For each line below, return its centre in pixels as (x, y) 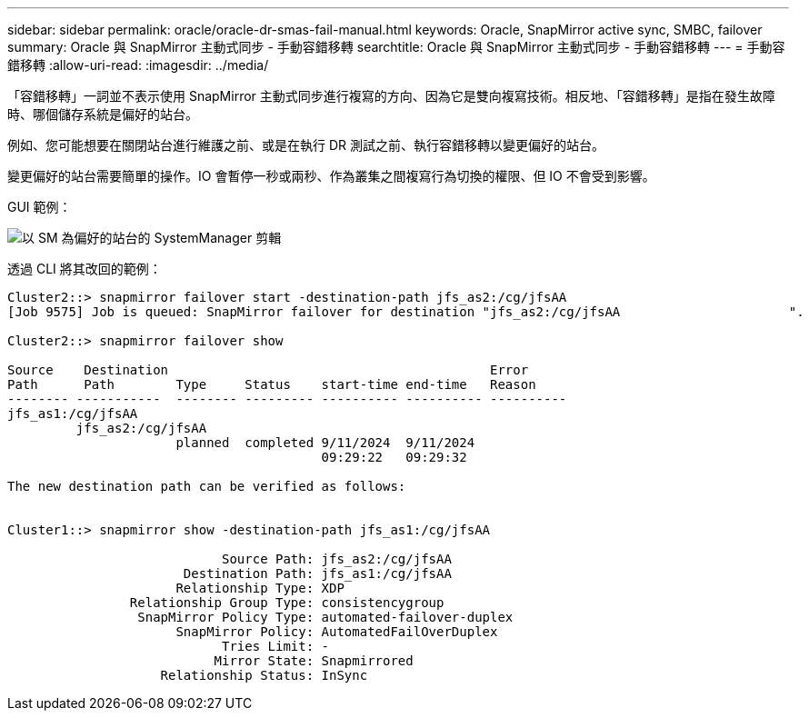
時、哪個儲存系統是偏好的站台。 (103, 114)
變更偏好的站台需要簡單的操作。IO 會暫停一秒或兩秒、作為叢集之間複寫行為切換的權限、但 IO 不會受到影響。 (331, 176)
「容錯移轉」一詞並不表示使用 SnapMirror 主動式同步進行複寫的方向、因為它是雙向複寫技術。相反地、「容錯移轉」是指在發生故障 (391, 96)
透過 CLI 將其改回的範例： (85, 269)
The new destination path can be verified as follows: (207, 486)
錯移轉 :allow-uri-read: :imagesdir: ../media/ (138, 65)
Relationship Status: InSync (264, 675)
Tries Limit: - (276, 646)
